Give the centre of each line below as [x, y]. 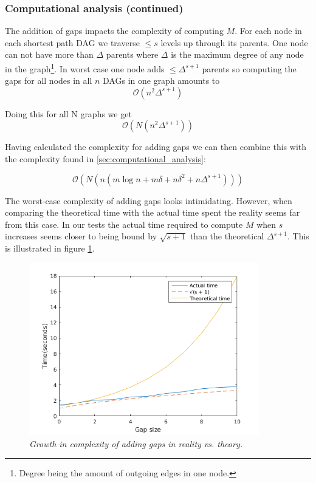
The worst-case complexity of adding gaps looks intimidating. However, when [149, 200]
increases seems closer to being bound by [81, 236]
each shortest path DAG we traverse [72, 42]
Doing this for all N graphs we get [68, 113]
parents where [132, 54]
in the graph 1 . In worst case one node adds [85, 68]
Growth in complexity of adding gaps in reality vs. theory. [136, 443]
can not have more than [49, 54]
